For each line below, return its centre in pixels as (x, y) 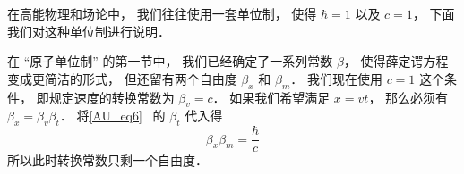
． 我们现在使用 (336, 78)
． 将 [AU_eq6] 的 (112, 116)
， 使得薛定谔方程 (396, 61)
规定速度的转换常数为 (112, 97)
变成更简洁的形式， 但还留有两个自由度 (122, 78)
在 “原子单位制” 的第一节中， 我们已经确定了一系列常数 (170, 61)
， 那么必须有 (408, 97)
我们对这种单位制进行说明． (89, 31)
